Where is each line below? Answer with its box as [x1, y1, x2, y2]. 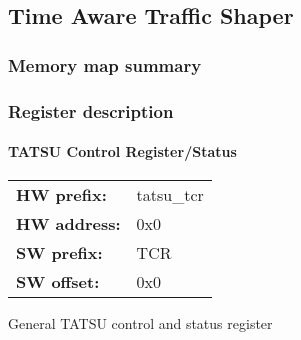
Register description [8, 98, 174, 123]
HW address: [16, 212, 121, 236]
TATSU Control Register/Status [8, 141, 237, 162]
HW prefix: [16, 183, 107, 207]
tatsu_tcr [136, 183, 204, 207]
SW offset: [16, 270, 100, 294]
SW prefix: [16, 241, 103, 265]
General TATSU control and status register [8, 313, 273, 334]
